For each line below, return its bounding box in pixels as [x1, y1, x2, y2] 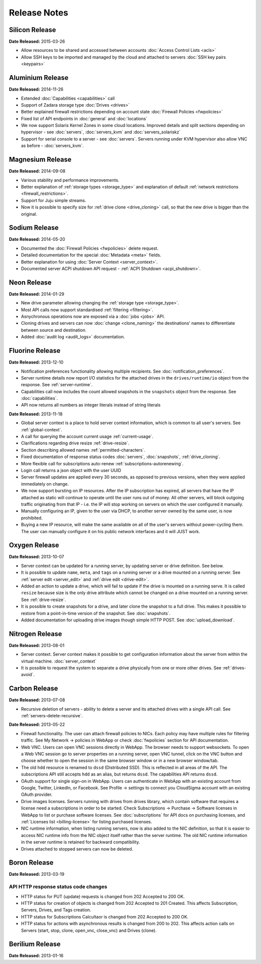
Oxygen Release [9, 541, 59, 550]
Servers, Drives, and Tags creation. [21, 907, 91, 913]
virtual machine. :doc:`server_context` [21, 658, 97, 664]
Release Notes [9, 7, 69, 18]
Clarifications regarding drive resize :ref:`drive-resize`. [21, 440, 130, 446]
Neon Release [9, 278, 52, 286]
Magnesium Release [9, 156, 72, 164]
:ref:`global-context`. [21, 427, 62, 432]
